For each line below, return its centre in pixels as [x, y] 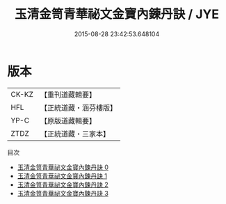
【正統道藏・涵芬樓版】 [78, 107]
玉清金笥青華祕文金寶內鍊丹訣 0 [63, 167]
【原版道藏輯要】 [68, 120]
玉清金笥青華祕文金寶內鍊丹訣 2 [63, 185]
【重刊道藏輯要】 [68, 95]
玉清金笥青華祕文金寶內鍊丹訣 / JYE [117, 14]
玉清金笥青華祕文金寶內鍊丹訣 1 [62, 175]
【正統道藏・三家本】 [75, 134]
